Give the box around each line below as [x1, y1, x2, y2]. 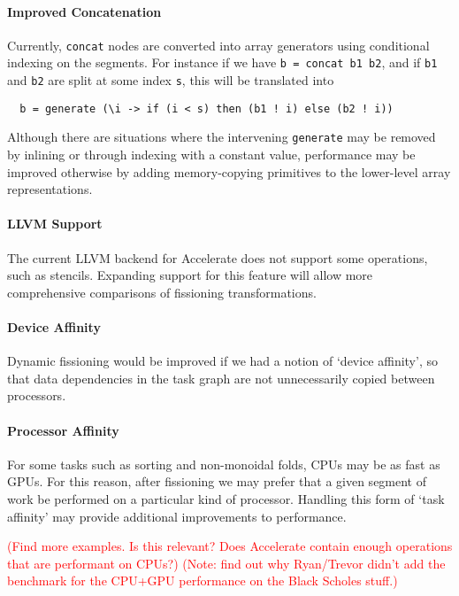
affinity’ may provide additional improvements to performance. [7, 507, 347, 525]
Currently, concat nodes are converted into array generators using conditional [7, 35, 430, 54]
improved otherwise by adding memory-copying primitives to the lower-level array [7, 162, 451, 181]
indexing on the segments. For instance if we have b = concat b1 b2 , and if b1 [7, 53, 438, 72]
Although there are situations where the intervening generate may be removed [7, 128, 436, 146]
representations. [7, 180, 93, 198]
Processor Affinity [7, 421, 119, 439]
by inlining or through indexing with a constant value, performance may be [7, 145, 416, 164]
